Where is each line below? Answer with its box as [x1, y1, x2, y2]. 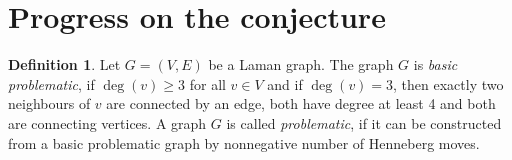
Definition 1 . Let [8, 54, 121, 75]
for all [189, 73, 226, 94]
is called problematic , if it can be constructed [226, 112, 502, 133]
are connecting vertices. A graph [8, 112, 207, 133]
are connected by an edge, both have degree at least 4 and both [106, 93, 496, 114]
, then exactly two [393, 73, 504, 94]
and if [267, 73, 303, 94]
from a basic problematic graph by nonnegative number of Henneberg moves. [8, 132, 480, 153]
